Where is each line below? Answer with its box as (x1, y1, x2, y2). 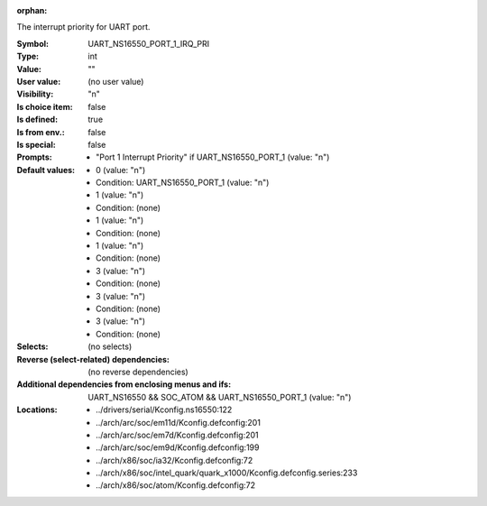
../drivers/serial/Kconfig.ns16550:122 (96, 404, 233, 415)
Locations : (16, 404, 58, 415)
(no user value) (87, 76, 144, 87)
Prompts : (16, 152, 53, 162)
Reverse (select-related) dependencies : (16, 354, 170, 364)
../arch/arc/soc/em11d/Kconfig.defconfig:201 (96, 417, 262, 428)
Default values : (16, 164, 76, 175)
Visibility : (16, 88, 54, 99)
